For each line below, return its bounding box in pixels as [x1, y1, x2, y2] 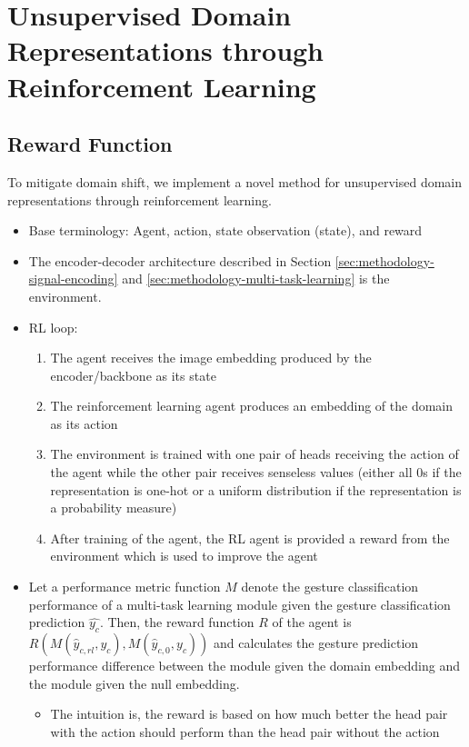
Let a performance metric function [28, 577, 221, 596]
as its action [50, 413, 118, 433]
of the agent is [272, 613, 352, 632]
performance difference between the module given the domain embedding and [28, 656, 460, 675]
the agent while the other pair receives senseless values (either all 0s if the [50, 463, 462, 482]
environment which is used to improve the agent [50, 546, 318, 565]
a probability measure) [50, 498, 177, 517]
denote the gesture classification [241, 577, 419, 596]
